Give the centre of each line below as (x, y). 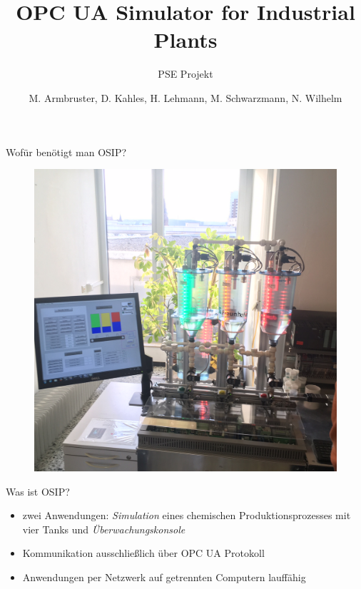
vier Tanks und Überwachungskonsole (104, 529)
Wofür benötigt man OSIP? (66, 152)
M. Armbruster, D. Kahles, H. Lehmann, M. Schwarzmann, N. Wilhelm (185, 97)
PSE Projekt (185, 74)
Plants (185, 40)
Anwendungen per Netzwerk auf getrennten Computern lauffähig (164, 577)
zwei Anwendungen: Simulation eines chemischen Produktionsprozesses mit (187, 515)
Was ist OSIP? (38, 491)
